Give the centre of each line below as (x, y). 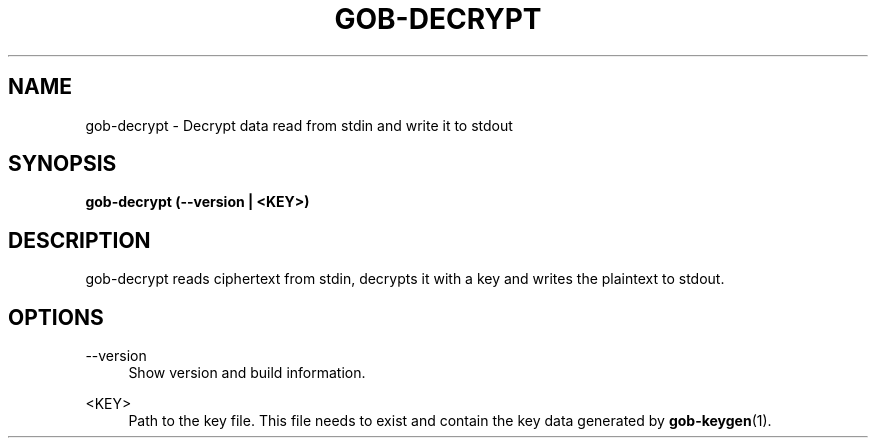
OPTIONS (56, 317)
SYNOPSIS (62, 164)
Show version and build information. (247, 373)
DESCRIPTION (79, 240)
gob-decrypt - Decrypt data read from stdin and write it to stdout (299, 125)
